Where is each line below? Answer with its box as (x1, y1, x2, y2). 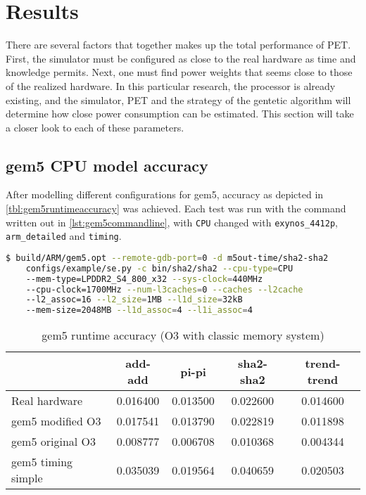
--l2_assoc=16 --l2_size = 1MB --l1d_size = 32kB (25, 295, 243, 305)
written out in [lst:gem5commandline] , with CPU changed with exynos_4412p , (6, 214, 338, 229)
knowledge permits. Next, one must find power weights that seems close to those (6, 65, 353, 79)
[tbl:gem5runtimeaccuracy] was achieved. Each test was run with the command (6, 201, 346, 216)
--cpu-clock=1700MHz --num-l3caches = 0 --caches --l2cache (25, 284, 303, 295)
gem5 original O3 (11, 433, 96, 450)
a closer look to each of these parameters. (6, 120, 184, 134)
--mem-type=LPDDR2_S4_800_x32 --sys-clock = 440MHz (25, 274, 263, 284)
